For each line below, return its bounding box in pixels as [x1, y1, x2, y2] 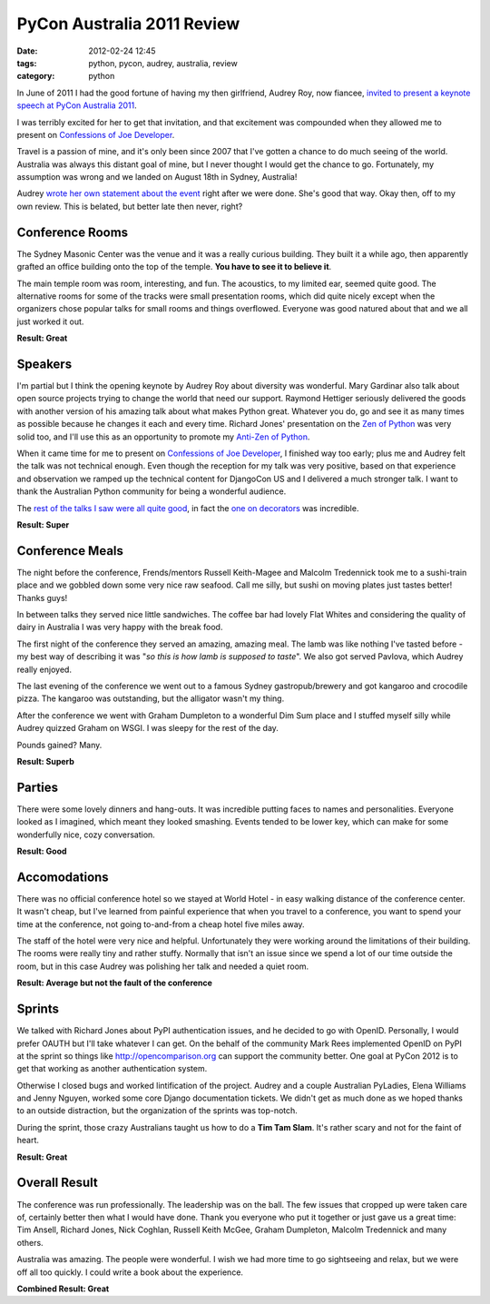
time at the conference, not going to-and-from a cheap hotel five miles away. [16, 918, 305, 930]
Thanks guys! [16, 592, 68, 603]
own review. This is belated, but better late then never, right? [16, 201, 243, 212]
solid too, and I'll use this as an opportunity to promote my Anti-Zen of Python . [16, 431, 310, 442]
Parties [16, 779, 59, 795]
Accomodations [16, 869, 109, 884]
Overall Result [16, 1175, 99, 1190]
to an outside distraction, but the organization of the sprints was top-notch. [16, 1105, 299, 1116]
